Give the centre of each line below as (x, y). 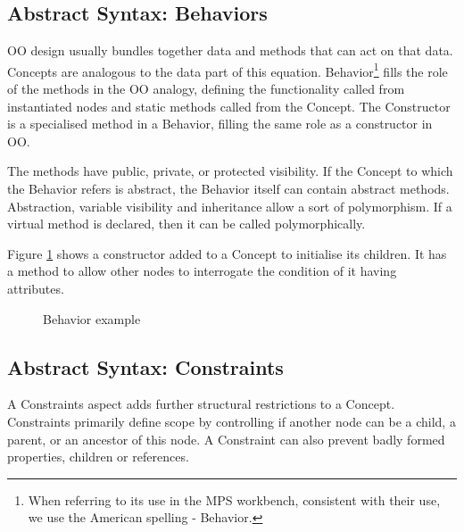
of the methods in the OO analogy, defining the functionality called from (206, 89)
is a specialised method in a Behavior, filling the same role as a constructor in (220, 124)
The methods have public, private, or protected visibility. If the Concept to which (230, 171)
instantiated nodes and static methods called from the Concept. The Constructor (229, 106)
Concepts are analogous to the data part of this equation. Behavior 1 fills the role (228, 70)
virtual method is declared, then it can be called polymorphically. (186, 224)
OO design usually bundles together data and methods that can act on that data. (230, 50)
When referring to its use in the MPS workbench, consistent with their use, (234, 499)
